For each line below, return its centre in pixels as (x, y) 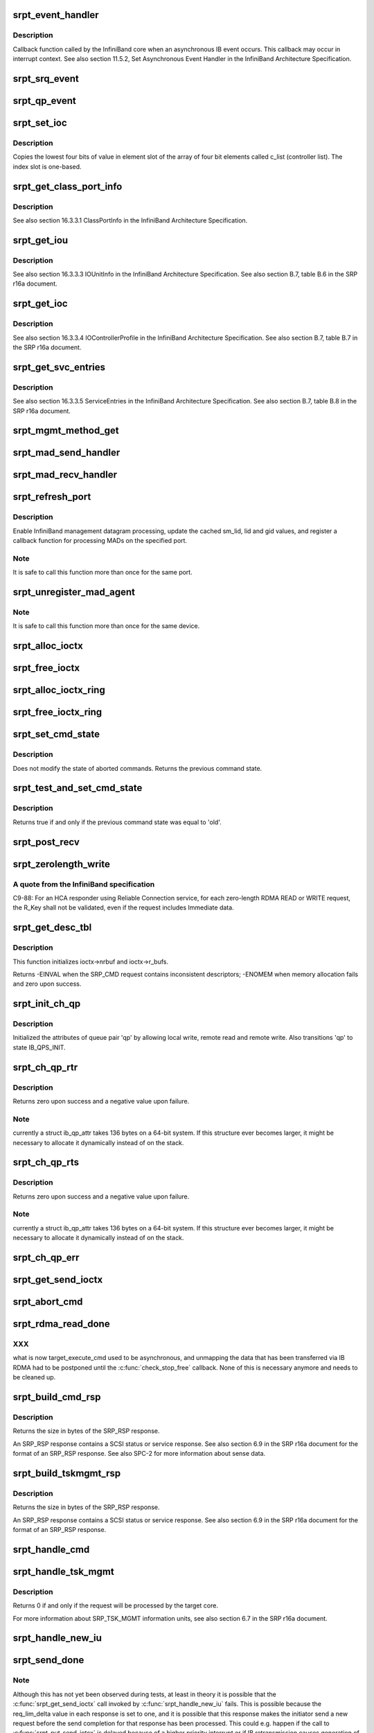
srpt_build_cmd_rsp (57, 1397)
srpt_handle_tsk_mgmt (63, 1571)
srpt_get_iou (41, 240)
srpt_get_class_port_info (68, 186)
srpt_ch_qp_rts (46, 1162)
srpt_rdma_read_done (61, 1324)
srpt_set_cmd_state (56, 734)
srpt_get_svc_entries (59, 367)
